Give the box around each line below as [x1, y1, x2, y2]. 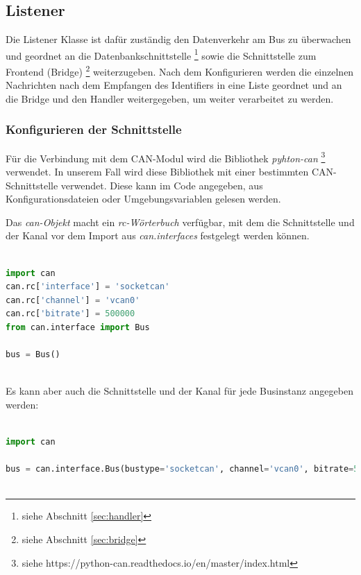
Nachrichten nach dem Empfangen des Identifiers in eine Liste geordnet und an [6, 78, 342, 92]
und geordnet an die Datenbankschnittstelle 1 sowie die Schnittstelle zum [6, 46, 317, 62]
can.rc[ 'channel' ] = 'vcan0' [6, 295, 140, 305]
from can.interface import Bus [6, 322, 150, 332]
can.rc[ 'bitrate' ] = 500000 [6, 309, 135, 319]
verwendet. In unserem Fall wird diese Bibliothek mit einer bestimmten [6, 164, 309, 178]
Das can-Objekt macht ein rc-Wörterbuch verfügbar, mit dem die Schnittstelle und [6, 214, 355, 229]
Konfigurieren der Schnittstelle [6, 121, 182, 138]
